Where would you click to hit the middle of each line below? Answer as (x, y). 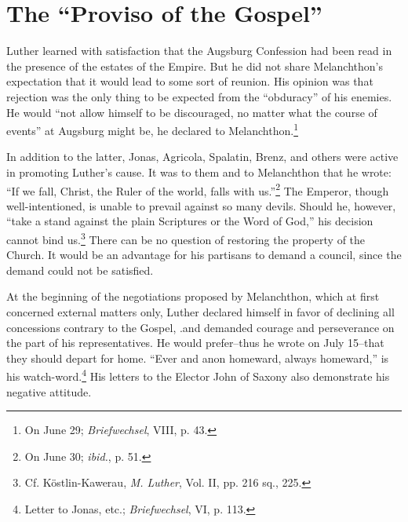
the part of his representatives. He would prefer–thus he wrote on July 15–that (195, 343)
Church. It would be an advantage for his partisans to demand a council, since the (204, 255)
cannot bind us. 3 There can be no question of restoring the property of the (186, 238)
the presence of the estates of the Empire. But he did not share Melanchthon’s (195, 66)
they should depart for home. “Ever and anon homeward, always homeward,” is (198, 358)
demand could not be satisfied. (80, 270)
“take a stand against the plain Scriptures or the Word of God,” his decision (190, 221)
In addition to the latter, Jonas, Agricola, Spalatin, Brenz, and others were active (202, 157)
